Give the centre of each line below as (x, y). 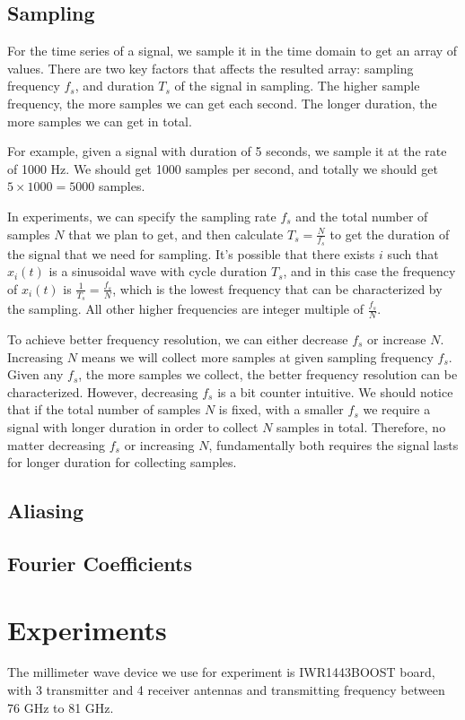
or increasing (159, 444)
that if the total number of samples (104, 409)
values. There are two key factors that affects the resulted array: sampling (211, 68)
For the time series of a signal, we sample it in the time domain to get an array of (232, 51)
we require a (397, 409)
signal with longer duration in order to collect (133, 427)
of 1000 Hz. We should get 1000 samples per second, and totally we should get (223, 168)
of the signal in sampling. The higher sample (297, 86)
